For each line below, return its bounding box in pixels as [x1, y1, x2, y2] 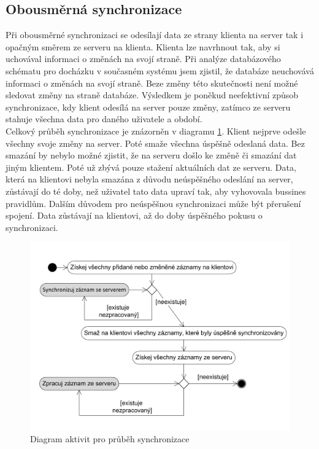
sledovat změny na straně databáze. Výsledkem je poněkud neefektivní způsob [6, 88, 299, 101]
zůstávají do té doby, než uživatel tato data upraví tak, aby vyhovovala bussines [6, 184, 306, 197]
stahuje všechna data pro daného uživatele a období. [6, 112, 202, 125]
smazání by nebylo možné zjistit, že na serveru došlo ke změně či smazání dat [6, 149, 297, 162]
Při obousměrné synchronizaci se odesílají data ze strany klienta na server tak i [6, 28, 304, 41]
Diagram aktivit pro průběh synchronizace [30, 432, 190, 445]
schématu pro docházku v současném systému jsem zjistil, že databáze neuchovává [6, 64, 314, 77]
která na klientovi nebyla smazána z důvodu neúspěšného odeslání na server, [6, 173, 293, 185]
